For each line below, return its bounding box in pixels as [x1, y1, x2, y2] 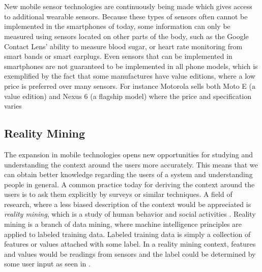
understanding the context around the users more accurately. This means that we [4, 159, 258, 169]
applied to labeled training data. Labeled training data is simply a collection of [4, 228, 251, 239]
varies [4, 100, 22, 111]
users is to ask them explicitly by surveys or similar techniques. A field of [4, 189, 232, 199]
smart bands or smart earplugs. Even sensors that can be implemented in [4, 51, 232, 61]
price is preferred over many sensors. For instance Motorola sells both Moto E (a [4, 80, 255, 91]
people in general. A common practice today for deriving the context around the [4, 179, 255, 189]
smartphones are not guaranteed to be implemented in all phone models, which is [4, 60, 258, 71]
